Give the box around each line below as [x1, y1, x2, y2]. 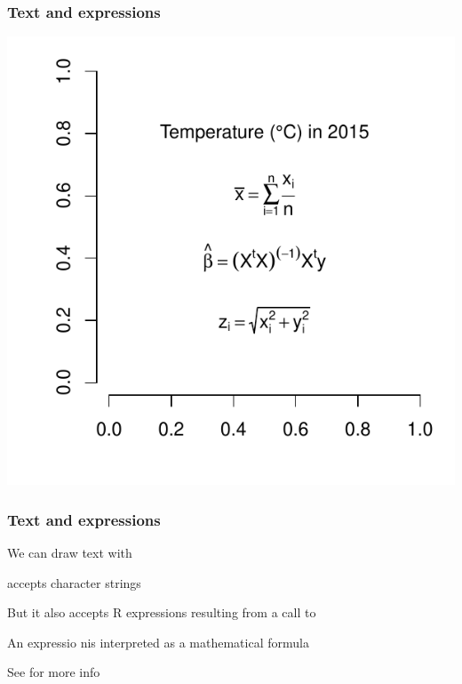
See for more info [7, 663, 100, 681]
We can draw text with [7, 543, 132, 562]
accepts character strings [7, 573, 141, 591]
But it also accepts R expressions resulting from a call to [7, 603, 316, 622]
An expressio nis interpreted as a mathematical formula [7, 632, 309, 651]
